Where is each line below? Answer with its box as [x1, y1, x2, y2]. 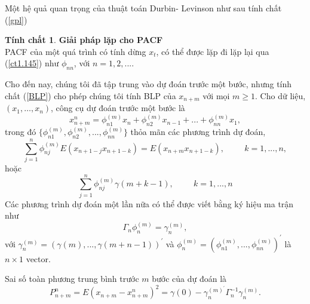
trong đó [5, 125, 36, 138]
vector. [26, 252, 51, 265]
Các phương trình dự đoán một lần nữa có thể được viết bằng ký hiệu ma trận [5, 197, 294, 210]
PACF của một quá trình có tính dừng [5, 45, 146, 57]
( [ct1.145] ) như [5, 57, 59, 69]
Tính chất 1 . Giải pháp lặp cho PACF [5, 33, 163, 46]
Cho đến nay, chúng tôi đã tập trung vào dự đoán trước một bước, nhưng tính [5, 78, 292, 90]
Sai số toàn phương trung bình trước [5, 272, 139, 285]
